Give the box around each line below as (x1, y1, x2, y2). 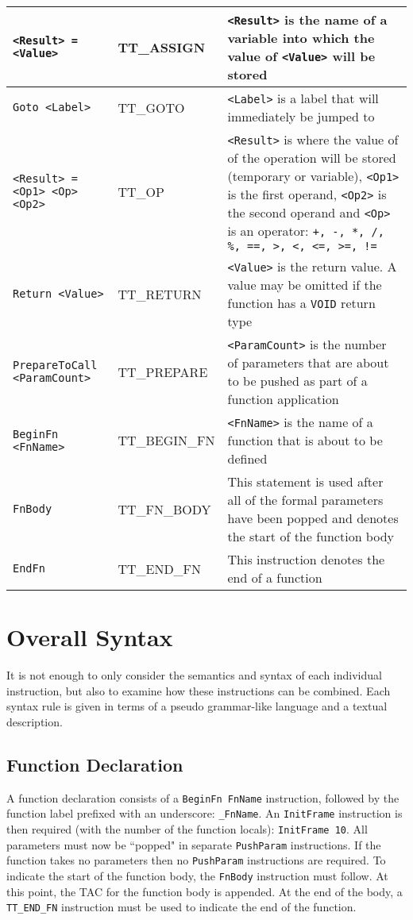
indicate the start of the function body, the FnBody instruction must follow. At (6, 867, 388, 883)
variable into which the (227, 29, 375, 47)
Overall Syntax (6, 621, 173, 653)
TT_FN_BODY (118, 499, 211, 518)
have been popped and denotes (227, 509, 399, 527)
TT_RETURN (118, 284, 202, 303)
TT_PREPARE (118, 362, 208, 381)
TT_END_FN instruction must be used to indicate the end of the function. (6, 899, 357, 915)
